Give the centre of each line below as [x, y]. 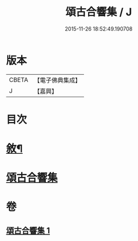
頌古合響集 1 [28, 230]
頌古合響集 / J [99, 12]
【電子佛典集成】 [57, 80]
